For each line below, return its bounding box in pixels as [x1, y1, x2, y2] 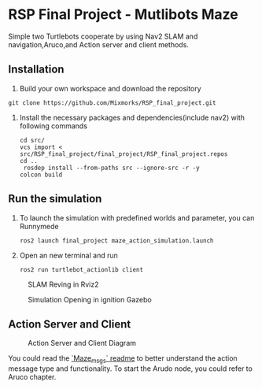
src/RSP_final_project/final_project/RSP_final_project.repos [19, 150, 228, 158]
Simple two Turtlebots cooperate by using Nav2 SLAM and [8, 31, 198, 41]
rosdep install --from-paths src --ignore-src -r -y [23, 164, 200, 172]
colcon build [19, 171, 63, 179]
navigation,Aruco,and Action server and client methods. [8, 39, 189, 49]
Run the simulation [8, 192, 102, 206]
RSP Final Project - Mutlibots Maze [8, 6, 238, 24]
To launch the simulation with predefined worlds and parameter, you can [19, 213, 255, 222]
